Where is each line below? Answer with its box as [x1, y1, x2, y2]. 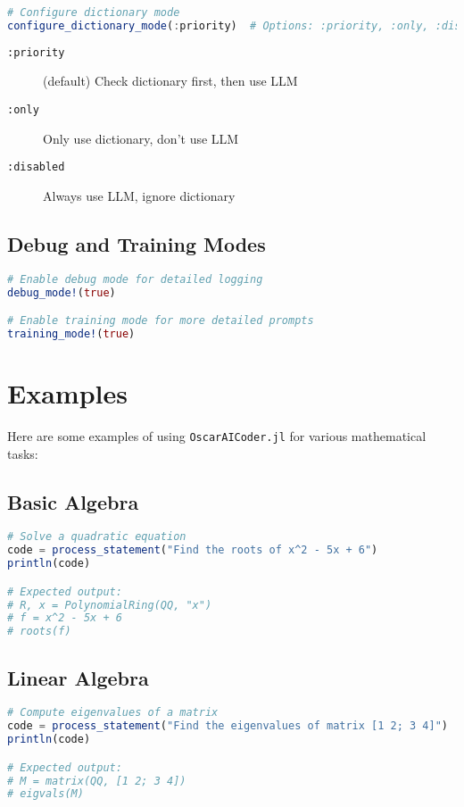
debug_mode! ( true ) [7, 286, 116, 299]
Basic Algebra [7, 487, 139, 515]
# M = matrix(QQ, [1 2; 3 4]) [7, 774, 186, 787]
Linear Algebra [7, 663, 149, 691]
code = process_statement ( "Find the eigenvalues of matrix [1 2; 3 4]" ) [7, 720, 449, 733]
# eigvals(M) [7, 787, 84, 801]
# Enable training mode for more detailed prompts [7, 314, 314, 328]
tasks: [7, 444, 38, 462]
